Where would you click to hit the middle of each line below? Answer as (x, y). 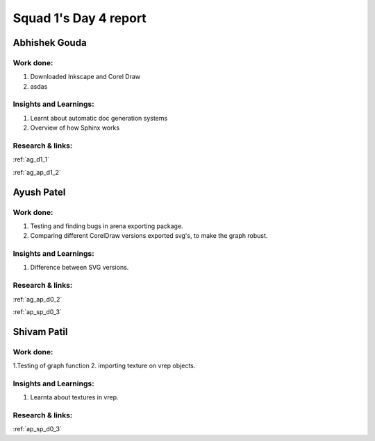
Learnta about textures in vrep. (74, 397)
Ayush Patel (39, 192)
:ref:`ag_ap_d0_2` (37, 299)
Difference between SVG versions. (80, 268)
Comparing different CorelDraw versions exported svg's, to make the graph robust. (149, 236)
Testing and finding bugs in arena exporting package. (107, 226)
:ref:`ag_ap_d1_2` (37, 172)
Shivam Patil (40, 332)
